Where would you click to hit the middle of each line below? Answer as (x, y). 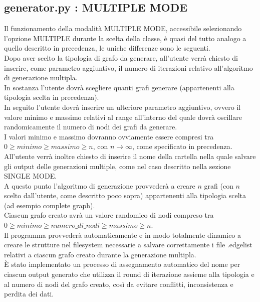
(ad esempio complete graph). (50, 205)
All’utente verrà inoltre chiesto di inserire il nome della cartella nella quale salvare (130, 156)
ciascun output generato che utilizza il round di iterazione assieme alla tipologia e (129, 274)
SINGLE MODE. (31, 176)
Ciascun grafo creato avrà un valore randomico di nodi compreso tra (109, 215)
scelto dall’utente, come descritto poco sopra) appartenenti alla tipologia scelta (125, 195)
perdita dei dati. (29, 294)
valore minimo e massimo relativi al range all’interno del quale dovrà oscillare (123, 117)
